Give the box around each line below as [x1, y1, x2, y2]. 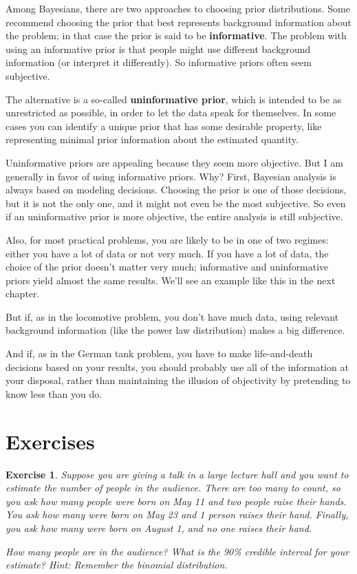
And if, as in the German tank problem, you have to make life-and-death [6, 346, 313, 361]
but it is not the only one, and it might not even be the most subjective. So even [6, 195, 346, 210]
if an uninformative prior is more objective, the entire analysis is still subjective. [6, 209, 343, 224]
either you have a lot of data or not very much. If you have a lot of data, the [6, 246, 329, 260]
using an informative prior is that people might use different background [6, 41, 311, 56]
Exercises [6, 427, 95, 455]
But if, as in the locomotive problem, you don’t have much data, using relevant [6, 309, 339, 323]
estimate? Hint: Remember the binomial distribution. [6, 557, 228, 572]
